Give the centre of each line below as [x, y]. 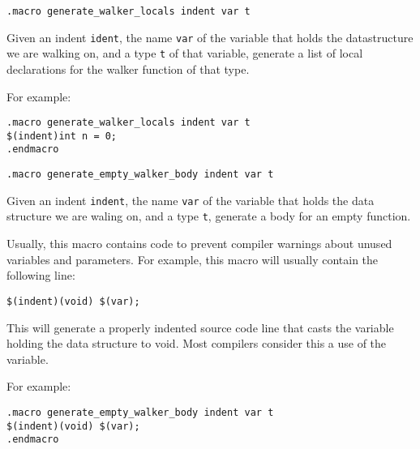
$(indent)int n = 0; [62, 136]
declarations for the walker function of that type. [128, 68]
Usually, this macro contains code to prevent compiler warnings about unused [199, 244]
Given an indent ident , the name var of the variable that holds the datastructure [210, 37]
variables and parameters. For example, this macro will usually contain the [193, 259]
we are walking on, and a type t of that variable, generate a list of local [185, 53]
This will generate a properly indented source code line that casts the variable [200, 327]
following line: [41, 275]
